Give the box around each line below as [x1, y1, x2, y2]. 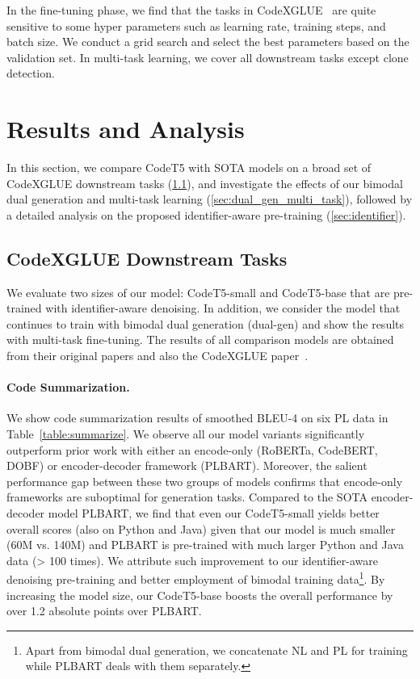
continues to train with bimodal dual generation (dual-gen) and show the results [6, 315, 405, 332]
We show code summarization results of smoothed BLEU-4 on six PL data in [6, 409, 388, 426]
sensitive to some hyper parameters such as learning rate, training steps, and [6, 17, 386, 34]
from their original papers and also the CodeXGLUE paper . [6, 347, 309, 364]
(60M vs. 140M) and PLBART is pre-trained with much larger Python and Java [6, 536, 404, 553]
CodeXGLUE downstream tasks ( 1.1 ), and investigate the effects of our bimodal [6, 174, 403, 191]
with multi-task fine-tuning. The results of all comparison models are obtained [6, 331, 394, 348]
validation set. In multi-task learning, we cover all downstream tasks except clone [6, 48, 409, 65]
